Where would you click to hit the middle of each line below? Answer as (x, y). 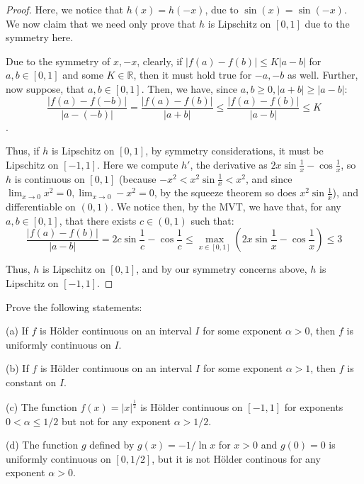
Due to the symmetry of (58, 61)
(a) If (17, 331)
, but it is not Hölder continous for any (236, 458)
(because (137, 178)
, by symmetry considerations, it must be (234, 151)
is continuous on (50, 178)
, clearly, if (160, 61)
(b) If (17, 368)
